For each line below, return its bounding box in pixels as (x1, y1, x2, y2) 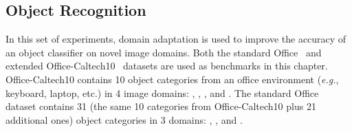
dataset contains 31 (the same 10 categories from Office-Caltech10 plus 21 (5, 99, 316, 113)
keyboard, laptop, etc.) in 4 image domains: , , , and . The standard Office (5, 85, 319, 100)
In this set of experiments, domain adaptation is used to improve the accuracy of (5, 32, 346, 46)
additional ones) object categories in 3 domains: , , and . (5, 112, 243, 126)
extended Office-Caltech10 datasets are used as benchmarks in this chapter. (5, 58, 328, 73)
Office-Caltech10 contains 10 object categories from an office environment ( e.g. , (5, 71, 339, 86)
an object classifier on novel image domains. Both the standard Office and (5, 45, 322, 59)
